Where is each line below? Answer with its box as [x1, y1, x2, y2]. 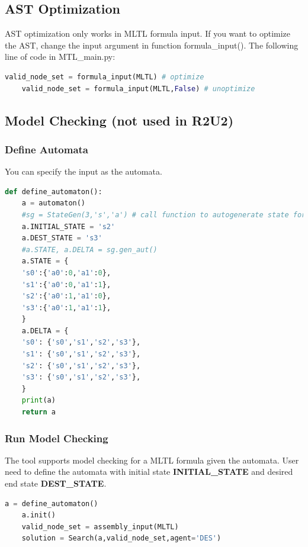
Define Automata [5, 141, 88, 156]
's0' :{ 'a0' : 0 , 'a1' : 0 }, [21, 268, 111, 277]
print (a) [21, 396, 56, 405]
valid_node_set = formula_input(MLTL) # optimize [5, 72, 204, 81]
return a [21, 408, 56, 417]
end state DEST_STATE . [5, 477, 107, 490]
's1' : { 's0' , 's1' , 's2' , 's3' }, [21, 350, 141, 359]
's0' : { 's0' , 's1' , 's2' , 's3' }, [21, 338, 141, 347]
